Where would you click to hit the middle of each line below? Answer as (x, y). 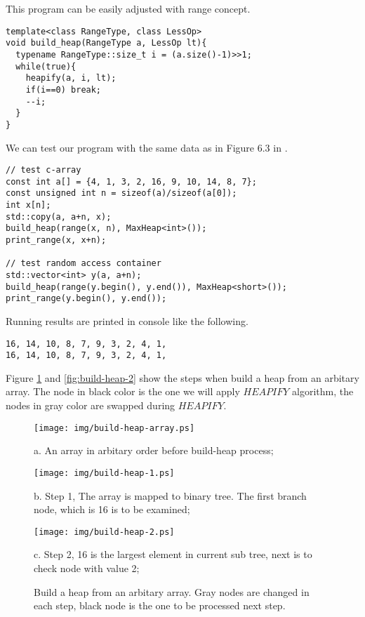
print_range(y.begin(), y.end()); (86, 299)
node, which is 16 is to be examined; (112, 509)
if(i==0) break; (64, 89)
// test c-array (44, 170)
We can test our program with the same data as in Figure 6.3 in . (147, 147)
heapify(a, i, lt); (71, 78)
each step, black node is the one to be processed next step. (160, 605)
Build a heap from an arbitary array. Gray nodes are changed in (172, 591)
